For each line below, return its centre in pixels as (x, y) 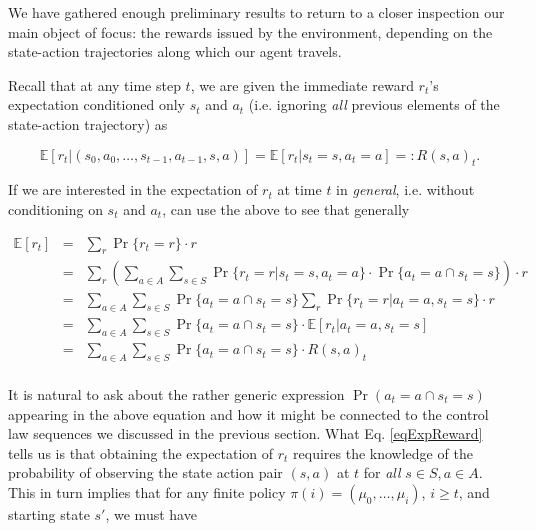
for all (382, 472)
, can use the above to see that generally (286, 208)
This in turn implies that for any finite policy (147, 491)
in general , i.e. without (405, 189)
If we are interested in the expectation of (133, 189)
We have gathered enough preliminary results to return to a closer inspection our (256, 12)
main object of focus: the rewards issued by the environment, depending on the (250, 31)
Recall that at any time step (94, 84)
